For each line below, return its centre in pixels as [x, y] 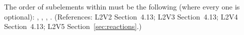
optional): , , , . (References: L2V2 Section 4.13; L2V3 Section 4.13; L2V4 [121, 16]
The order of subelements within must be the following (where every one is [122, 6]
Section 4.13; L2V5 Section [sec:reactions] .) [73, 26]
